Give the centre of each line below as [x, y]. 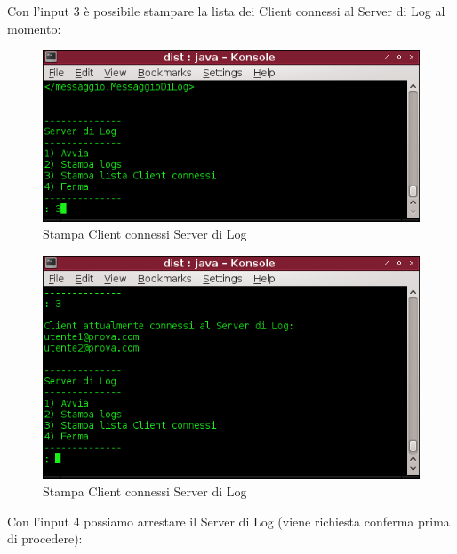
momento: [34, 28]
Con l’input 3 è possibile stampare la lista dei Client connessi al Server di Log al [226, 11]
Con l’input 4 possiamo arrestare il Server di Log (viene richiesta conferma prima [228, 521]
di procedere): [45, 538]
